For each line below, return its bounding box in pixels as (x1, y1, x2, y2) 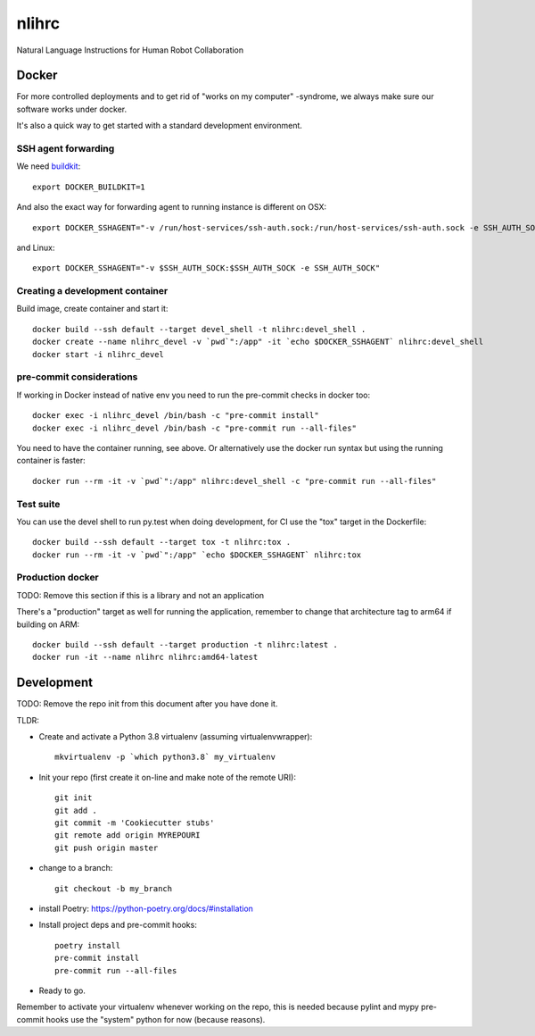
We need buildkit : (16, 161, 81, 171)
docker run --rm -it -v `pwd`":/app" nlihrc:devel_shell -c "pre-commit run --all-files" (32, 476, 437, 486)
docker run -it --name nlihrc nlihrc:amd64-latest (32, 652, 259, 663)
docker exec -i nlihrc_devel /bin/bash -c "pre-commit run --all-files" (32, 422, 357, 433)
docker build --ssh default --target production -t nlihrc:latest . (32, 639, 338, 649)
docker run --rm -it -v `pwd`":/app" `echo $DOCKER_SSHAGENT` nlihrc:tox (32, 549, 362, 560)
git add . (54, 805, 97, 815)
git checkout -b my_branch (54, 883, 173, 893)
